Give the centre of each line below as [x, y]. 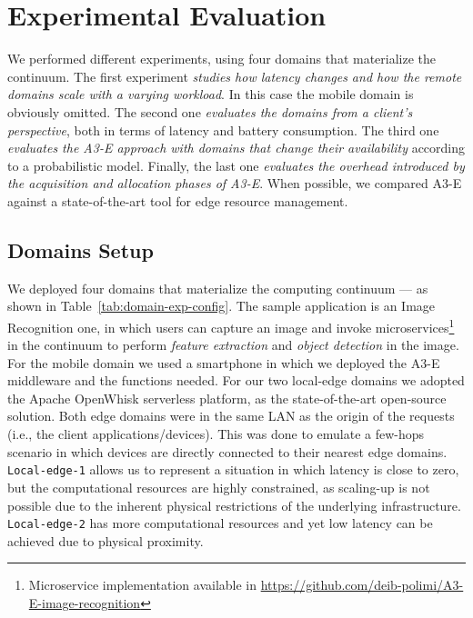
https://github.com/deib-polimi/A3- [362, 585]
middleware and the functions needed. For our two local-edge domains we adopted [236, 380]
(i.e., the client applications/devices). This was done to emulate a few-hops [216, 434]
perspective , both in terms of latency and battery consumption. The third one [223, 130]
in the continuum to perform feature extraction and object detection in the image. [233, 345]
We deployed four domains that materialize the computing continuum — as [218, 288]
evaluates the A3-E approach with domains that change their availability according [236, 148]
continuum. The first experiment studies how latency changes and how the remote [235, 76]
